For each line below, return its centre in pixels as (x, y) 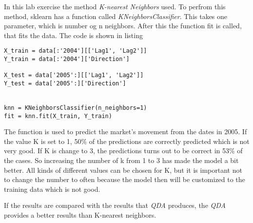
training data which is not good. (52, 189)
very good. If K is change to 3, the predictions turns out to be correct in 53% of (123, 151)
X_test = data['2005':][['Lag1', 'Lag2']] (74, 75)
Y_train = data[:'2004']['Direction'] (67, 59)
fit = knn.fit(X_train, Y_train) (58, 116)
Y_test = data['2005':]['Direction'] (65, 83)
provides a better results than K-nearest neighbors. (80, 215)
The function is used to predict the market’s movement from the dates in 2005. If (126, 132)
